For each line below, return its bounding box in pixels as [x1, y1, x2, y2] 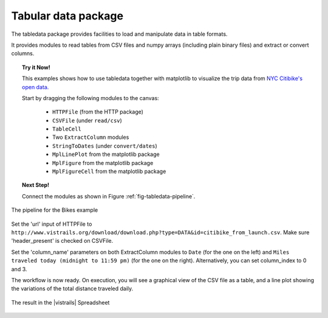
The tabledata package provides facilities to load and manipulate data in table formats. [11, 30, 228, 38]
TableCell [52, 126, 81, 133]
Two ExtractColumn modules [52, 134, 129, 141]
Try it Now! [22, 64, 51, 71]
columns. [11, 50, 35, 57]
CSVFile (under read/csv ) [52, 117, 123, 124]
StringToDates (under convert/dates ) [52, 142, 157, 149]
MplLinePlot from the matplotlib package [52, 151, 160, 158]
